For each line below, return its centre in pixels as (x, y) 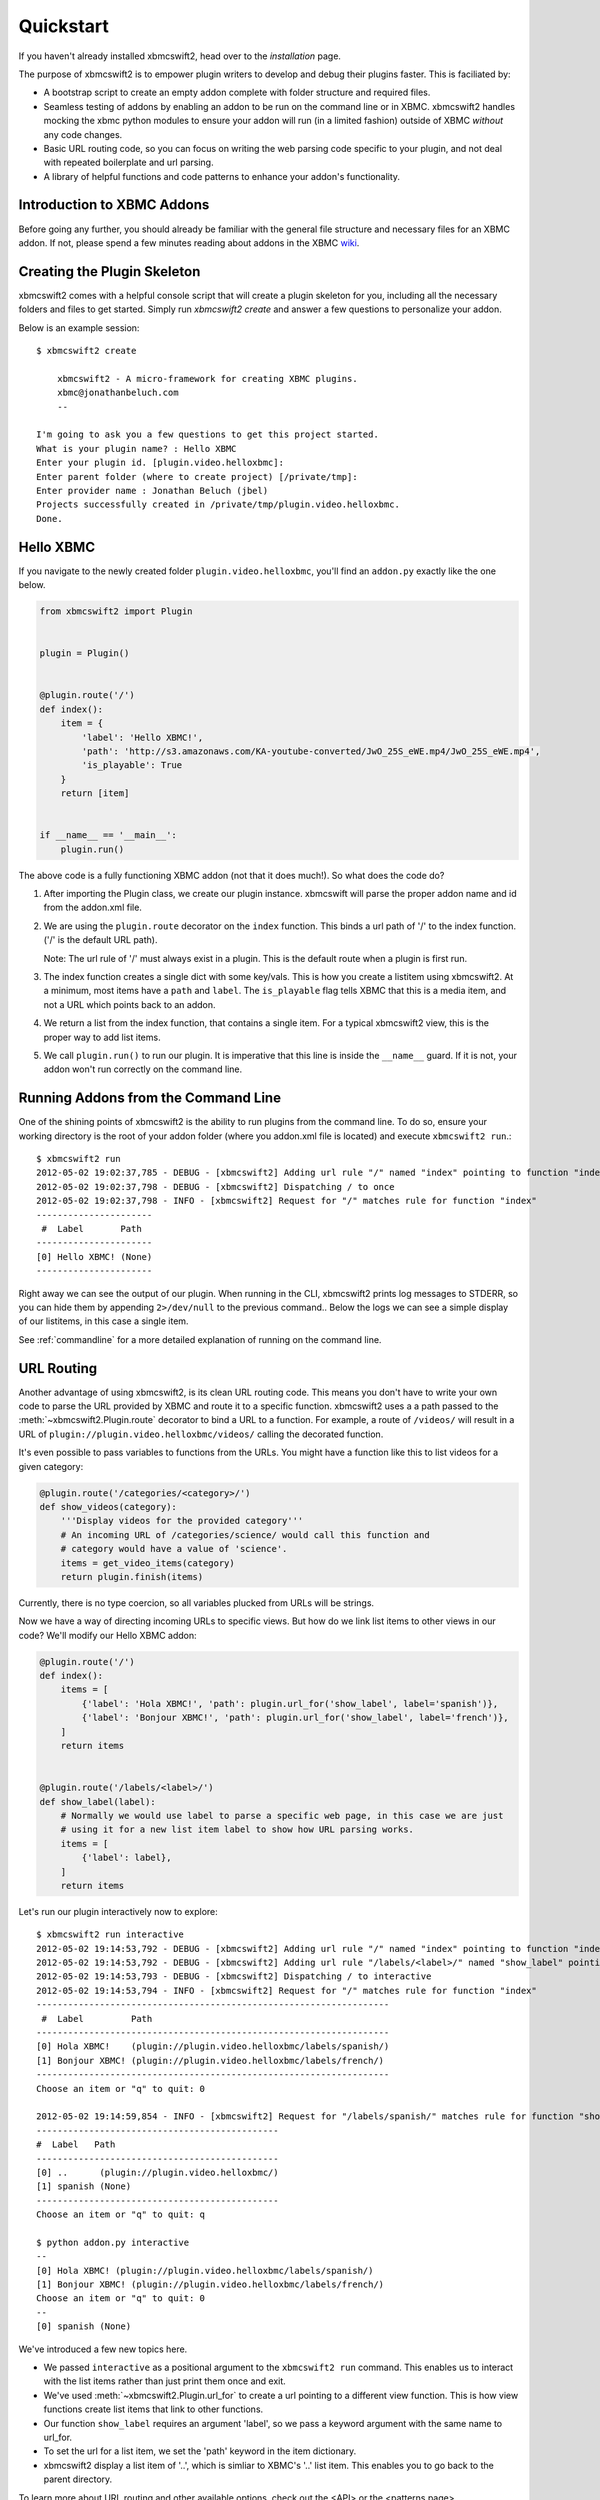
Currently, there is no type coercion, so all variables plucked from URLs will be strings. (196, 1602)
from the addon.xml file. (92, 907)
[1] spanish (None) (84, 2186)
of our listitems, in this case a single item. (103, 1321)
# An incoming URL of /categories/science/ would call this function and (245, 1534)
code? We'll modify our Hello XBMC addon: (107, 1635)
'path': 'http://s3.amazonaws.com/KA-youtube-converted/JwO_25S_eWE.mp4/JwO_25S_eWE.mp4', (311, 751)
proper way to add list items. (102, 1037)
